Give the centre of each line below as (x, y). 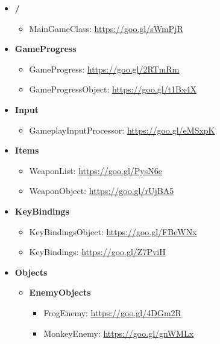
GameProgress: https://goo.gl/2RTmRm (104, 69)
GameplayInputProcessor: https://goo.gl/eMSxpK (122, 130)
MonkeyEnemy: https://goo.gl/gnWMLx (119, 333)
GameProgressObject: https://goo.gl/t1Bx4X (113, 89)
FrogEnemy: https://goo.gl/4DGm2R (112, 312)
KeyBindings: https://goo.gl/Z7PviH (97, 252)
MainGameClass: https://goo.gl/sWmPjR (106, 28)
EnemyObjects (60, 292)
